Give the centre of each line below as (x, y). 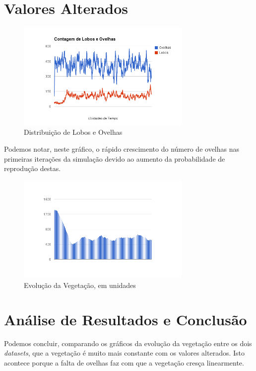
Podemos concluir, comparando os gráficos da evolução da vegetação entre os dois (128, 343)
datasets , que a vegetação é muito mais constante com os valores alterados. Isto (125, 353)
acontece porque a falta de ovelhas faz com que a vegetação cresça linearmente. (124, 362)
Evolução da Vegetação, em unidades (80, 285)
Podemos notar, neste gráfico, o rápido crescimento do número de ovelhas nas (122, 148)
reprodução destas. (32, 168)
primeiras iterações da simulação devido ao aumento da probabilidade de (115, 158)
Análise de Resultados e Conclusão (126, 319)
